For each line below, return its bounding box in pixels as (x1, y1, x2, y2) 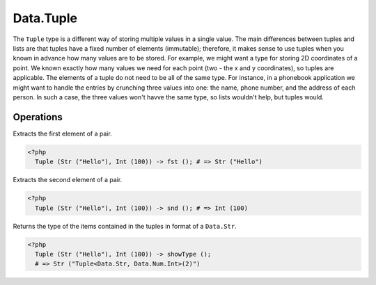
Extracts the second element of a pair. (13, 176, 123, 184)
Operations (13, 111, 63, 123)
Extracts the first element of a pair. (13, 129, 113, 138)
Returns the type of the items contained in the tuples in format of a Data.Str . (13, 222, 237, 230)
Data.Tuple (13, 10, 78, 26)
